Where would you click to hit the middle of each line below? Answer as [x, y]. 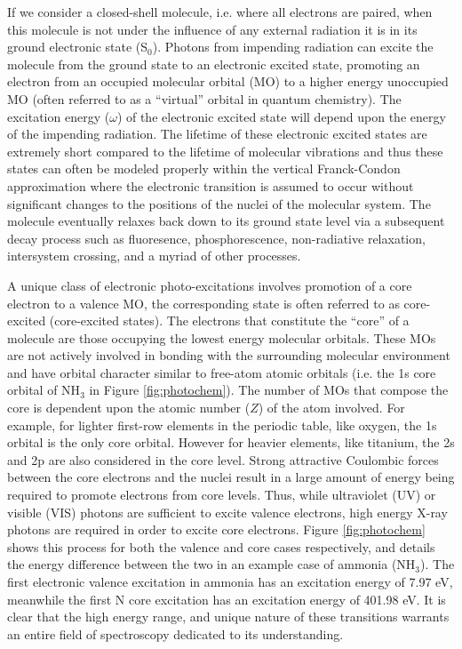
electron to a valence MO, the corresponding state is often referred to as [203, 303]
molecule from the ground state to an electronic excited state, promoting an [214, 64]
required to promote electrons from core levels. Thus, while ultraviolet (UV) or [222, 495]
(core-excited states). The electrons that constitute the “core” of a [229, 320]
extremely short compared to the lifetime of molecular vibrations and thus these [225, 151]
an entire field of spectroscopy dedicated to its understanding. [175, 633]
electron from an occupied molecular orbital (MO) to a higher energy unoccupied [228, 81]
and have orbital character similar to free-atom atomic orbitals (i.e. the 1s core [222, 372]
